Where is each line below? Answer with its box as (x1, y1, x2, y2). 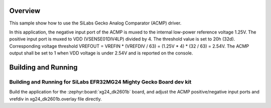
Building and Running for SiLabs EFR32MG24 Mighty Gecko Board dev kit (9, 78, 192, 85)
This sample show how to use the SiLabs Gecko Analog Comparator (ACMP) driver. (9, 20, 182, 26)
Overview (9, 6, 41, 15)
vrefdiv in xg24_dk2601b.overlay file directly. (9, 95, 102, 102)
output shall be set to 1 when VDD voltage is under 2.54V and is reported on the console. (9, 50, 193, 56)
